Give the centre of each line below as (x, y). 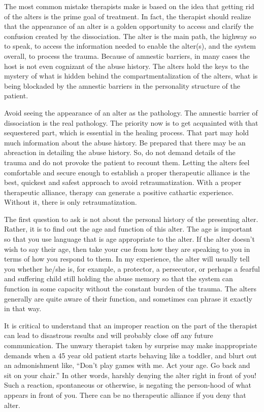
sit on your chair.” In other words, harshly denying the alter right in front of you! (130, 375)
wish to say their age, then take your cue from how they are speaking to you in (127, 249)
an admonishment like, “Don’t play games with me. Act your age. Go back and (127, 365)
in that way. (23, 308)
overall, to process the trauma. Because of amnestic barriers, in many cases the (127, 55)
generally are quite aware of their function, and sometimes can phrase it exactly (128, 298)
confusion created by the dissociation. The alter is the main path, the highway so (130, 36)
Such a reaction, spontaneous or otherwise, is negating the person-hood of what (128, 385)
